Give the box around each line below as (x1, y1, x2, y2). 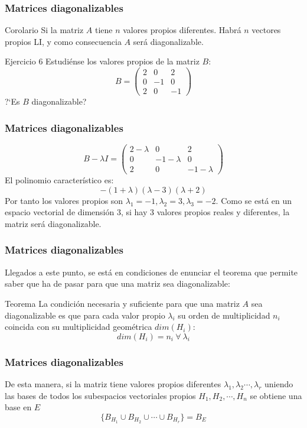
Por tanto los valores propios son (5, 194, 123, 206)
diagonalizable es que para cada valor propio (5, 309, 165, 321)
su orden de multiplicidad (178, 309, 270, 321)
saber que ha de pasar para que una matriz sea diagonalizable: (5, 277, 230, 290)
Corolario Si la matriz (5, 24, 84, 36)
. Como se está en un (215, 194, 292, 206)
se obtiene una (250, 389, 302, 401)
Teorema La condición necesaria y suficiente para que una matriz (5, 297, 240, 309)
